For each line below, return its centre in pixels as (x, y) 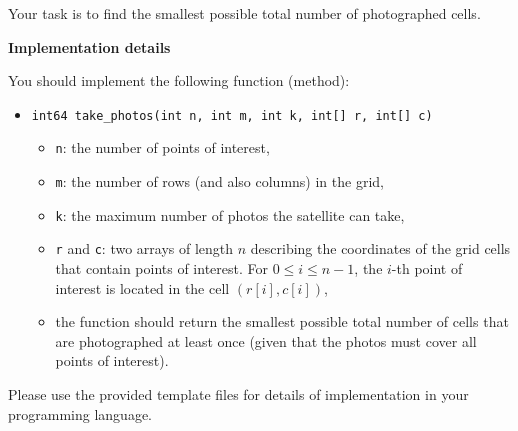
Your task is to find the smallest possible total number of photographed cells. (244, 13)
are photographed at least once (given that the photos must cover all (266, 340)
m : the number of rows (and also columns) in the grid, (219, 181)
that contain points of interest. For (161, 268)
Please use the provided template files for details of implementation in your (238, 394)
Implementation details (89, 46)
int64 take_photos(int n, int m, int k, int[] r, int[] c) (232, 115)
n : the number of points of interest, (162, 147)
